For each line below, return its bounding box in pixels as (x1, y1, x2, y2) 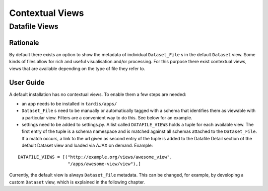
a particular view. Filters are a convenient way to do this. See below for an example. (21, 114, 193, 120)
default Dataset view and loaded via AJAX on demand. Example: (21, 142, 153, 149)
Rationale (9, 38, 39, 47)
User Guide (9, 79, 45, 87)
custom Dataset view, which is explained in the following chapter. (9, 179, 145, 185)
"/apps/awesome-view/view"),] (67, 161, 141, 167)
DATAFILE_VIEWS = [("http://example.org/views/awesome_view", (18, 154, 173, 160)
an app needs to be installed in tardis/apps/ (21, 100, 117, 106)
